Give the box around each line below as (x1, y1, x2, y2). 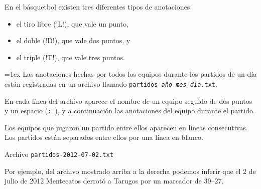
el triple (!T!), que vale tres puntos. (16, 52, 125, 62)
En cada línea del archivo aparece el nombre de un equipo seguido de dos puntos (5, 95, 252, 106)
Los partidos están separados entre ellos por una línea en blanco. (5, 132, 203, 142)
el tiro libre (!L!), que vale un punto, (16, 18, 128, 29)
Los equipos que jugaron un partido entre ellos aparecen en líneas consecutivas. (5, 122, 248, 132)
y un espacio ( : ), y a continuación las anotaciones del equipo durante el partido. (5, 105, 255, 116)
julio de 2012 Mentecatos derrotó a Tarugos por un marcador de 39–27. (5, 175, 224, 186)
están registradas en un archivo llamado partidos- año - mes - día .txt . (5, 78, 217, 89)
